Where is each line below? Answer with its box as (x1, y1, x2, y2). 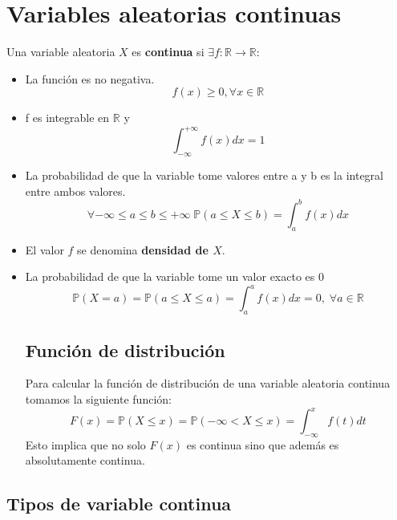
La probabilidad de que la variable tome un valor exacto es (25, 268, 315, 285)
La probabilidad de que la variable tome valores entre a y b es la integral (25, 167, 383, 184)
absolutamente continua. (25, 452, 145, 469)
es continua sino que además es (186, 436, 339, 453)
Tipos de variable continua (6, 491, 232, 516)
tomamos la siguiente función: (25, 390, 172, 407)
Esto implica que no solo (25, 436, 146, 453)
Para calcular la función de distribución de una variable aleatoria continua (25, 375, 391, 392)
